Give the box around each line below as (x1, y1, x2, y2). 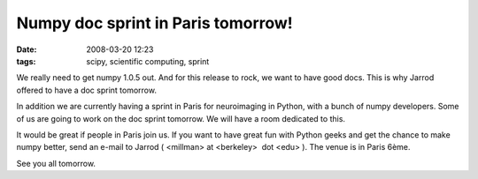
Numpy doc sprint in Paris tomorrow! (16, 13, 294, 33)
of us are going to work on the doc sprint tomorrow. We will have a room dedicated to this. (16, 113, 345, 123)
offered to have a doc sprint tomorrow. (16, 85, 157, 95)
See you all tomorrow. (16, 158, 96, 168)
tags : (16, 56, 36, 66)
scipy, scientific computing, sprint (86, 56, 210, 66)
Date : (16, 44, 37, 55)
